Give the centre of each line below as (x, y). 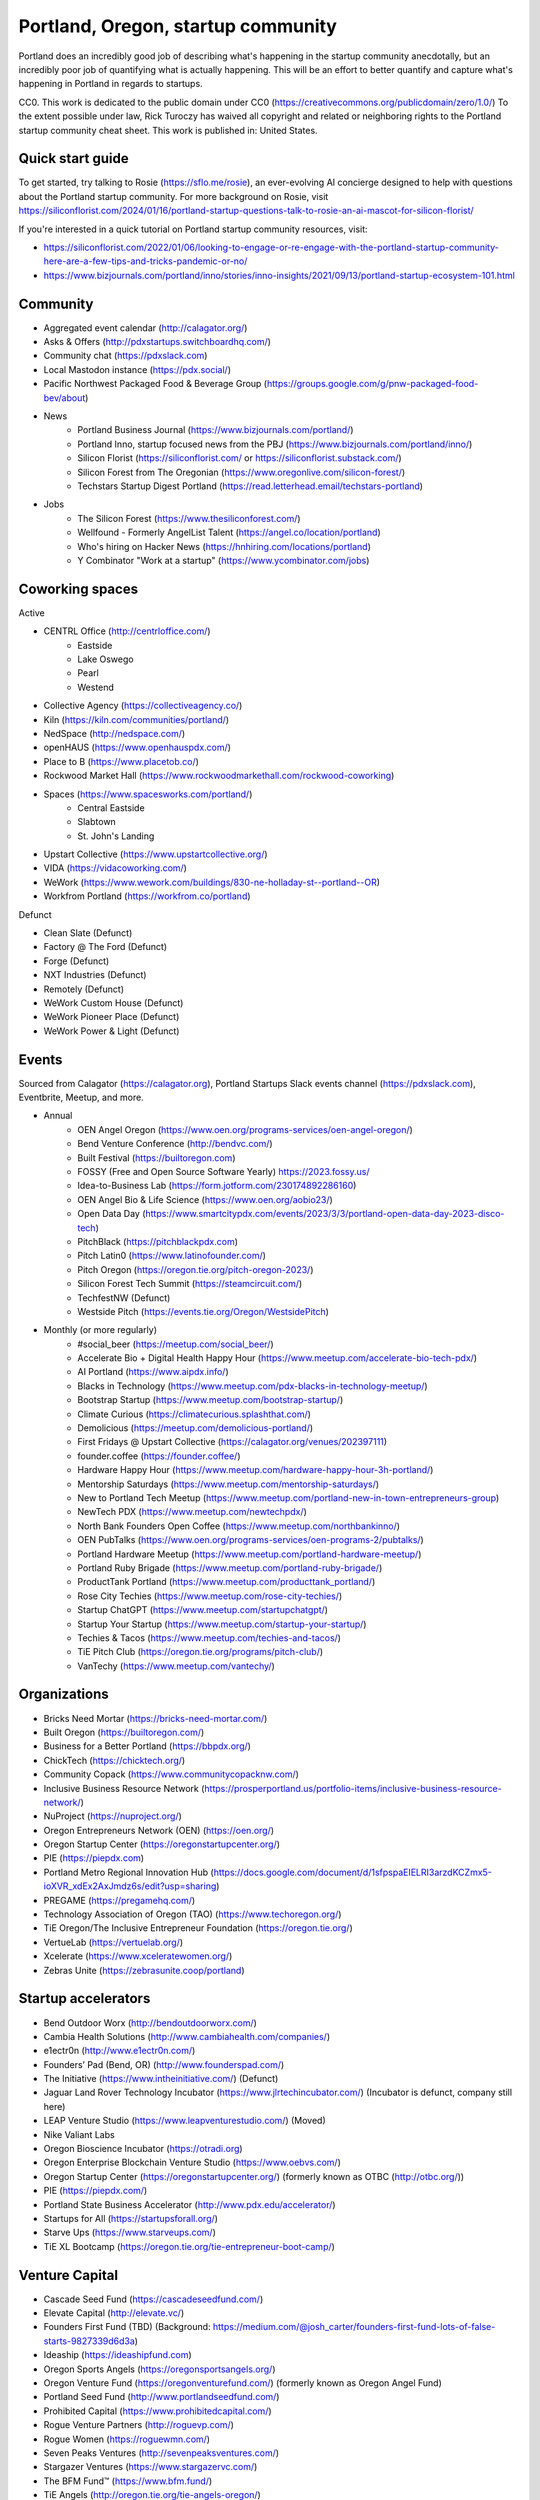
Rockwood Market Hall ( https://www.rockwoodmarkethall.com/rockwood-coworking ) (219, 776)
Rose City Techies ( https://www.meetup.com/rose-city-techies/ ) (210, 1596)
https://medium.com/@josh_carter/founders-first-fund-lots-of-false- (354, 2327)
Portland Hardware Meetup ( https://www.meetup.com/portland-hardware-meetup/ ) (249, 1554)
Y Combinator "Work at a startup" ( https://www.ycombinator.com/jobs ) (223, 560)
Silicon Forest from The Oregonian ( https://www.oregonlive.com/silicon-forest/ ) (241, 472)
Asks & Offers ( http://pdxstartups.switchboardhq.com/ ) (157, 342)
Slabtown (97, 822)
